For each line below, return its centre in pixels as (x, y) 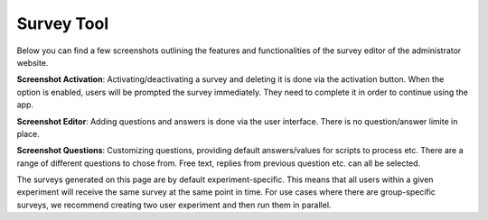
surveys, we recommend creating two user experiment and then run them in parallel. (174, 205)
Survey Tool (62, 23)
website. (33, 62)
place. (28, 133)
